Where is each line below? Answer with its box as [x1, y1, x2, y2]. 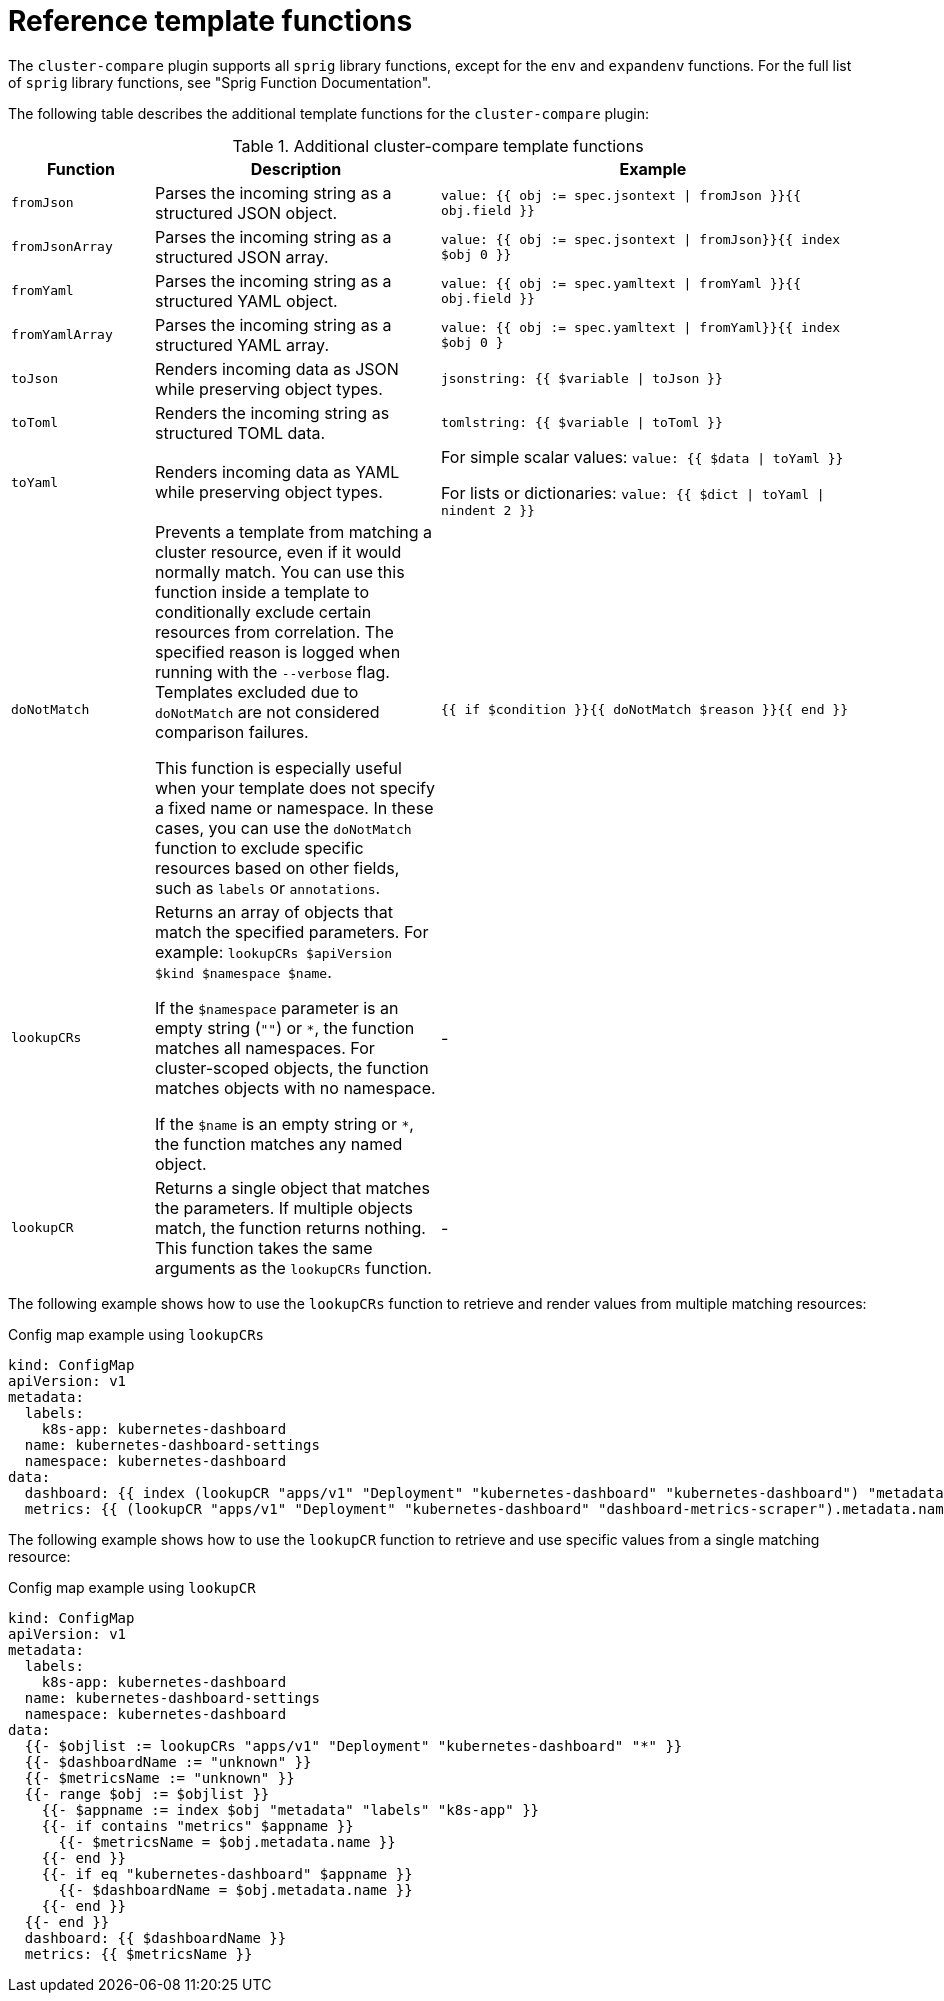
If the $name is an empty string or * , [154, 1113, 414, 1134]
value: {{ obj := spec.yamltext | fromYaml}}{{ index [440, 319, 841, 335]
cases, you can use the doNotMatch [154, 817, 412, 838]
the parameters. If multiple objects [154, 1197, 413, 1218]
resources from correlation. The [154, 621, 394, 642]
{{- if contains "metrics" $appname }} [41, 1817, 354, 1834]
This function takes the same [154, 1237, 373, 1258]
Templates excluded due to [154, 681, 359, 702]
